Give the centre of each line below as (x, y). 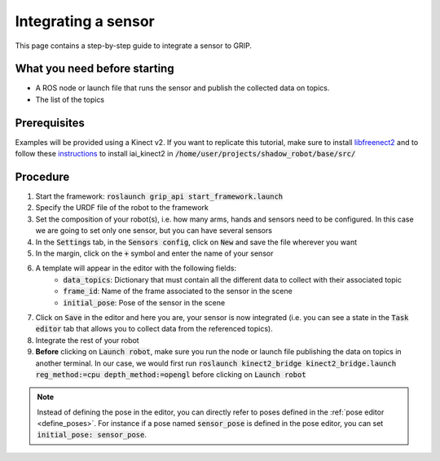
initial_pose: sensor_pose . (92, 435)
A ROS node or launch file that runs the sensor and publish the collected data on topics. (183, 88)
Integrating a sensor (85, 21)
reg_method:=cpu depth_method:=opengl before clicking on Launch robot (171, 374)
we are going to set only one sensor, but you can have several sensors (154, 230)
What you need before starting (95, 69)
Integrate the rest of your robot (87, 340)
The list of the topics (70, 99)
